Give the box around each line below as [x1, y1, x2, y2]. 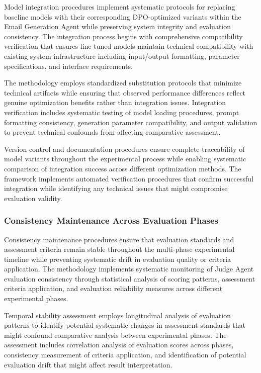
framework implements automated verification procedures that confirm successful [4, 173, 254, 183]
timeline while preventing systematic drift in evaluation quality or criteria [4, 253, 231, 264]
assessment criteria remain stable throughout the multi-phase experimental [4, 244, 235, 254]
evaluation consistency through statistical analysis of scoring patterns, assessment [4, 273, 255, 284]
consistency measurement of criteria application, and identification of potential [4, 349, 246, 360]
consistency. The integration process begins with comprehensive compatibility [4, 31, 243, 41]
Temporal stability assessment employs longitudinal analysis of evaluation [4, 310, 231, 320]
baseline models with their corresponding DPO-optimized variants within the [4, 11, 241, 22]
